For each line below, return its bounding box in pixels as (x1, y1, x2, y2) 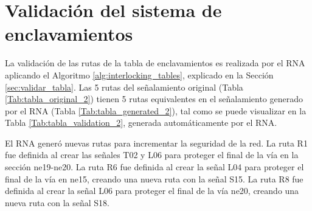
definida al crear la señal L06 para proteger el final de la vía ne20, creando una (5, 184, 299, 197)
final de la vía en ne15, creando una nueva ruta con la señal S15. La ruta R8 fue (5, 172, 303, 185)
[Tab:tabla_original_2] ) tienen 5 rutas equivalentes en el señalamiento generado (5, 92, 303, 105)
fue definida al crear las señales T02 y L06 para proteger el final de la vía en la (5, 148, 299, 161)
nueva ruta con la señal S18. (5, 196, 110, 209)
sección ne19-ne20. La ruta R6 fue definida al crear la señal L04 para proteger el (5, 161, 304, 173)
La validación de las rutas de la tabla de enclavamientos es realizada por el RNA (5, 57, 305, 69)
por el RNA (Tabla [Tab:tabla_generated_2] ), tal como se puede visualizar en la (5, 104, 307, 117)
